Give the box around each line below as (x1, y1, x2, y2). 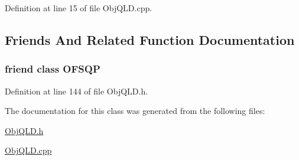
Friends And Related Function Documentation (5, 30, 295, 48)
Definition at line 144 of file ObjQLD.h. (5, 84, 148, 97)
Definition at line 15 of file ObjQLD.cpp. (5, 2, 152, 14)
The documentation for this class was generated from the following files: (5, 105, 265, 117)
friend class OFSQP (5, 61, 100, 76)
